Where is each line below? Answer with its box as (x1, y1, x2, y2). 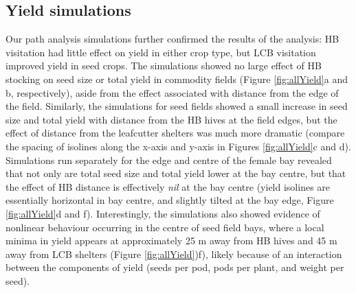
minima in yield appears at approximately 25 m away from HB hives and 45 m (5, 233, 337, 248)
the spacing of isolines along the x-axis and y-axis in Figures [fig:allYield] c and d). (5, 139, 351, 153)
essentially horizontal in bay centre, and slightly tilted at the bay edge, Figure (5, 193, 334, 207)
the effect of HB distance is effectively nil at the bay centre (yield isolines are (5, 179, 331, 194)
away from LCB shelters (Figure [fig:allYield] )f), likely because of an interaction (5, 246, 342, 261)
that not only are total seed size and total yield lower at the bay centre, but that (5, 166, 346, 180)
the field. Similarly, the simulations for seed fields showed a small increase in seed (5, 99, 348, 113)
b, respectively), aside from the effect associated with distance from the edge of (5, 85, 339, 99)
